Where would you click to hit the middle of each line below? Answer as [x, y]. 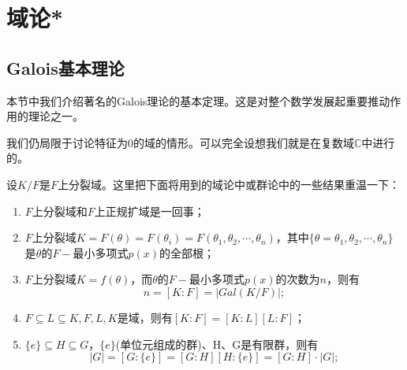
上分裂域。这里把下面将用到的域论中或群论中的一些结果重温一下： [228, 184]
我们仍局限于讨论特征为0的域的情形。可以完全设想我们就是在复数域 [180, 142]
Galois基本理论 [65, 67]
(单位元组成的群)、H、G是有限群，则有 [217, 344]
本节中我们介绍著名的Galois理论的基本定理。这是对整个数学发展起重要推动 [198, 100]
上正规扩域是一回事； [149, 211]
